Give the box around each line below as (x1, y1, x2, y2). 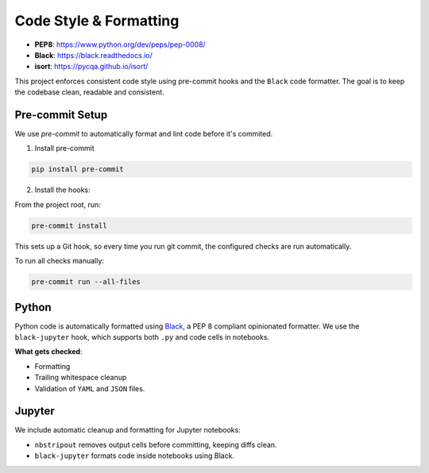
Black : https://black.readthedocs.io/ (34, 50, 153, 60)
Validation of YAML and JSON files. (34, 383, 145, 393)
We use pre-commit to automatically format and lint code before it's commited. (14, 129, 273, 139)
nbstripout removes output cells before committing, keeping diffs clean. (34, 440, 277, 449)
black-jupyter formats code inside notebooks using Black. (34, 451, 234, 460)
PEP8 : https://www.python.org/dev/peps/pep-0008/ (34, 40, 206, 49)
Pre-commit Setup (14, 108, 108, 121)
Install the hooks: (34, 185, 91, 194)
